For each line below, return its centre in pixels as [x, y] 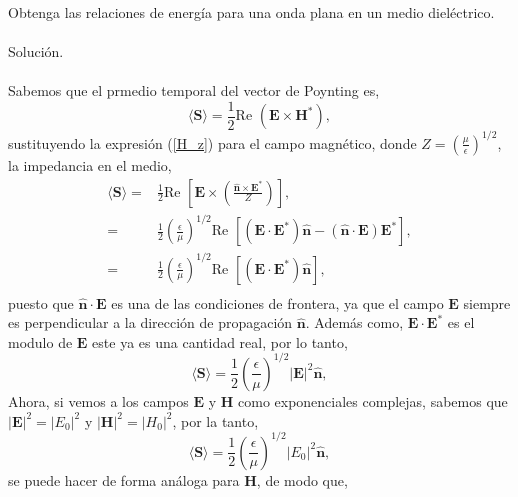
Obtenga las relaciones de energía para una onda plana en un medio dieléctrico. [251, 12]
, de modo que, [302, 479]
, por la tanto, [215, 420]
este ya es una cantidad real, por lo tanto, [220, 341]
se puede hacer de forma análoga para [124, 479]
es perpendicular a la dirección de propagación [150, 322]
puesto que [41, 302]
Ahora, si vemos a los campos [98, 400]
